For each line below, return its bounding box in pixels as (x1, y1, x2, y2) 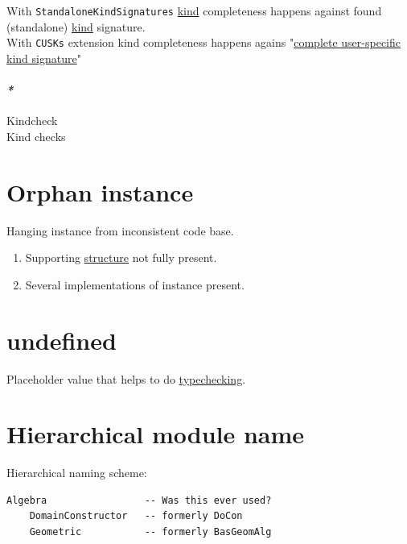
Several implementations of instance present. (25, 276, 245, 293)
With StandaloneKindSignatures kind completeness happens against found (6, 2, 382, 19)
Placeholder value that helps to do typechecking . (6, 370, 246, 387)
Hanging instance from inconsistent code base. (6, 222, 234, 239)
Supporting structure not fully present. (25, 249, 217, 266)
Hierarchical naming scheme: (6, 464, 147, 481)
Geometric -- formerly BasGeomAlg (29, 526, 272, 538)
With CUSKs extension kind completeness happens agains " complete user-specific (6, 34, 401, 51)
